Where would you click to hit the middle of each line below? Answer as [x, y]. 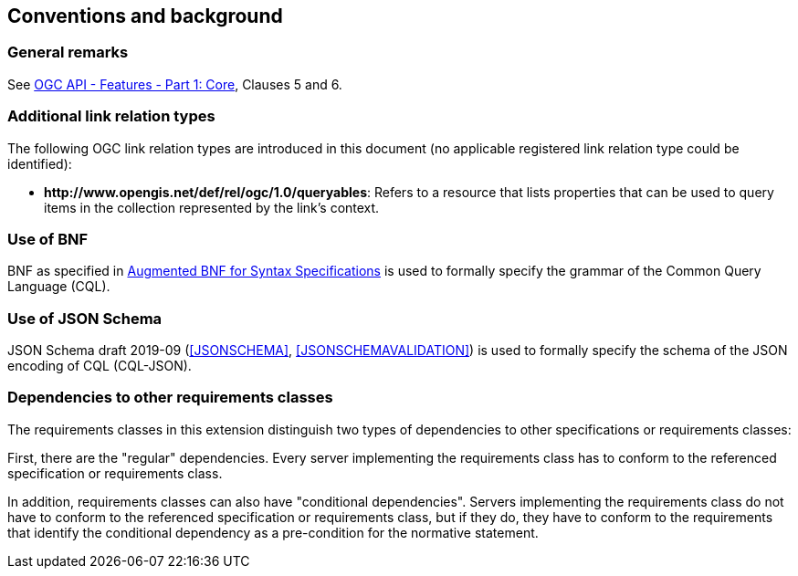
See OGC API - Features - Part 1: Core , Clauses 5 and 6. [175, 84]
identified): [40, 163]
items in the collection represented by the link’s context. [212, 207]
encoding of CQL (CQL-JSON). [100, 366]
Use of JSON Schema [85, 318]
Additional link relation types [111, 116]
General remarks [68, 52]
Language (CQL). [59, 287]
